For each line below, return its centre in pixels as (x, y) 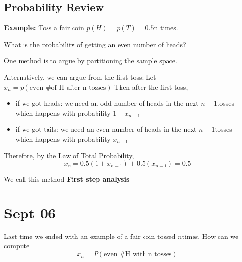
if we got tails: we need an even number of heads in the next (106, 129)
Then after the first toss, (151, 86)
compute (17, 246)
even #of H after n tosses (68, 87)
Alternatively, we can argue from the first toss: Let (80, 77)
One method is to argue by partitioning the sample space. (91, 60)
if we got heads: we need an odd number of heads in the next (107, 103)
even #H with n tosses (138, 254)
